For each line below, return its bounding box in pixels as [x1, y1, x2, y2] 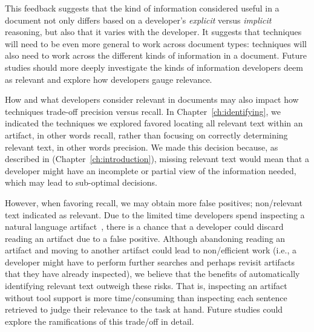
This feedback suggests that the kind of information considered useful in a [5, 2, 280, 14]
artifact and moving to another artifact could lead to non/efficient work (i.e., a [5, 244, 297, 256]
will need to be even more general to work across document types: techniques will [5, 37, 307, 50]
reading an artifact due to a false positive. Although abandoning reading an [5, 232, 286, 244]
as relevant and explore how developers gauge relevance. [5, 73, 212, 85]
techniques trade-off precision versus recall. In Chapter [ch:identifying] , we [5, 105, 281, 117]
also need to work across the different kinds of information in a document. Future [5, 49, 307, 62]
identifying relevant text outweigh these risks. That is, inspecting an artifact [5, 279, 287, 292]
